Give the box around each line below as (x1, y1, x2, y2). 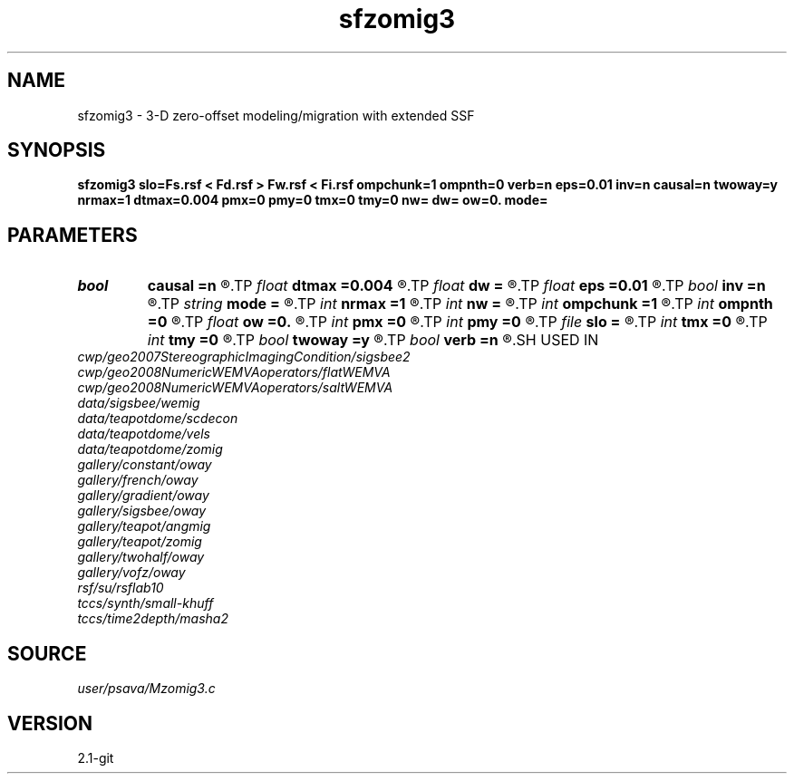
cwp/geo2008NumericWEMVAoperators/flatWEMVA (77, 364, 391, 381)
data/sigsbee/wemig (77, 395, 200, 411)
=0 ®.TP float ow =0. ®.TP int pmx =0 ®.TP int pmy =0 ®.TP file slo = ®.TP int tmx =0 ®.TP (147, 313, 768, 332)
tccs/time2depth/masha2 (77, 611, 228, 627)
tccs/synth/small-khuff (77, 595, 214, 612)
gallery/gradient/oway (77, 487, 209, 504)
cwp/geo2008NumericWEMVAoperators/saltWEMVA (77, 380, 393, 396)
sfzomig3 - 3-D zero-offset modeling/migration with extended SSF (77, 107, 475, 123)
